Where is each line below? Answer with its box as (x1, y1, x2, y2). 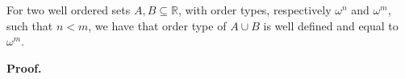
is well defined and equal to (263, 17, 399, 34)
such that (6, 17, 53, 34)
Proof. (6, 59, 42, 76)
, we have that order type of (88, 17, 227, 34)
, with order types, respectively (177, 2, 332, 18)
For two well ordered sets (6, 2, 131, 18)
